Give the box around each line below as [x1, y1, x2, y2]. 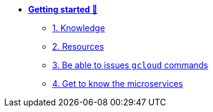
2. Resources [52, 41, 104, 52]
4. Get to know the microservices [52, 78, 183, 89]
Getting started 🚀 [28, 4, 98, 14]
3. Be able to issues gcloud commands [52, 60, 208, 70]
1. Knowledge [52, 23, 105, 33]
